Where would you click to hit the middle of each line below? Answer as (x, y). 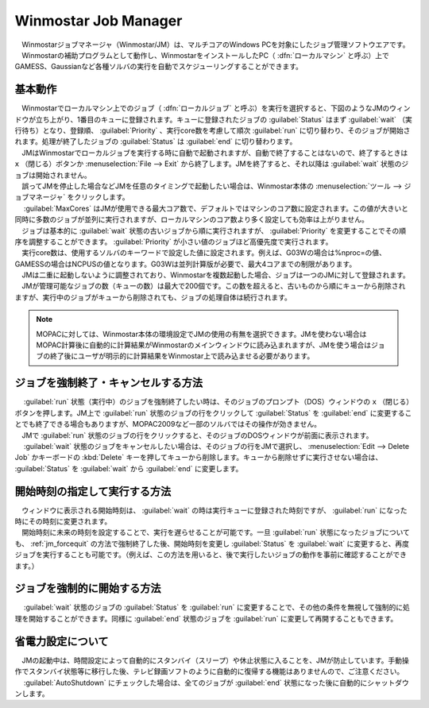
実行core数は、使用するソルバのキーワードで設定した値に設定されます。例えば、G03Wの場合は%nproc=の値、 (204, 253)
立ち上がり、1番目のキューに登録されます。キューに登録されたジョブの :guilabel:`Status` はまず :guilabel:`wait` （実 (224, 119)
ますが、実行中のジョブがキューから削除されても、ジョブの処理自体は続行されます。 (153, 297)
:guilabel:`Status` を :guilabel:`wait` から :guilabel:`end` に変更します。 (129, 468)
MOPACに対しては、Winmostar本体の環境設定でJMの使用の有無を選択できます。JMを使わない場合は (201, 334)
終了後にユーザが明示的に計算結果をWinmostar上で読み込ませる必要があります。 (182, 356)
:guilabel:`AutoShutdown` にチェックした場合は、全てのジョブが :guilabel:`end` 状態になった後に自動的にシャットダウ (216, 683)
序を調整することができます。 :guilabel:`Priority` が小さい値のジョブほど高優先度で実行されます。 (174, 242)
